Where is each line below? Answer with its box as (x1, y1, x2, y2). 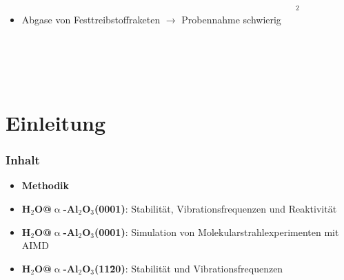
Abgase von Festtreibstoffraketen (21, 12, 161, 26)
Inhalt (6, 151, 40, 169)
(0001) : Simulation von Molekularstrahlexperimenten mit (94, 224, 339, 239)
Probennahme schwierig (181, 12, 281, 26)
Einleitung (6, 108, 106, 136)
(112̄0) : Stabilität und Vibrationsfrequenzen (94, 261, 283, 275)
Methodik (21, 178, 70, 193)
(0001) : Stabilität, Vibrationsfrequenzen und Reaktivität (94, 201, 337, 215)
